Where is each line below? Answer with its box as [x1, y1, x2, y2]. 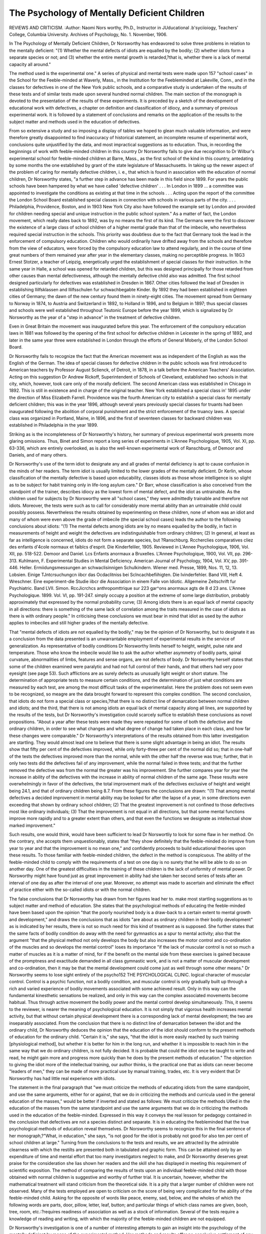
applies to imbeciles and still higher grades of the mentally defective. [9, 620, 149, 626]
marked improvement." [9, 822, 56, 828]
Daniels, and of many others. [9, 452, 67, 458]
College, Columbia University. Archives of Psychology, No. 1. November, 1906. [9, 31, 167, 37]
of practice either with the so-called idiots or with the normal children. [9, 887, 151, 893]
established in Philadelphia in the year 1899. [9, 422, 99, 428]
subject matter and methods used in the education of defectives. [9, 118, 140, 124]
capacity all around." [9, 61, 51, 67]
